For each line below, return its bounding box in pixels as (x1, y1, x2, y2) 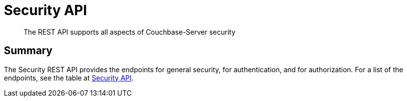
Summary (4, 44, 52, 57)
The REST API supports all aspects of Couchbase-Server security (24, 27, 236, 36)
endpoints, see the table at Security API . (4, 73, 134, 82)
